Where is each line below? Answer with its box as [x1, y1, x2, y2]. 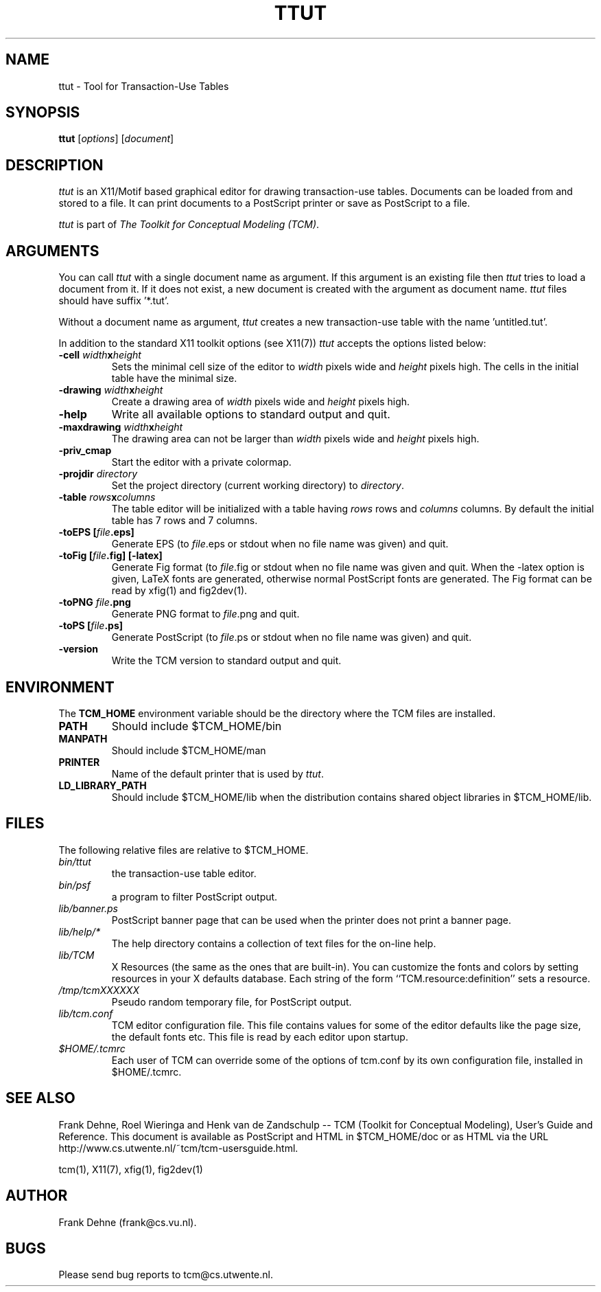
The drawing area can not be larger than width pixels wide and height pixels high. [111, 433, 480, 445]
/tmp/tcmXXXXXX [58, 984, 139, 996]
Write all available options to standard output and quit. [111, 407, 390, 422]
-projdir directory [58, 468, 138, 480]
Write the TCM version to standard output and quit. [111, 655, 342, 667]
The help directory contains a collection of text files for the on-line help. [111, 937, 436, 949]
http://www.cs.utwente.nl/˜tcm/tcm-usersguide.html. [58, 1142, 298, 1154]
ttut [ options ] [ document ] [58, 133, 174, 145]
